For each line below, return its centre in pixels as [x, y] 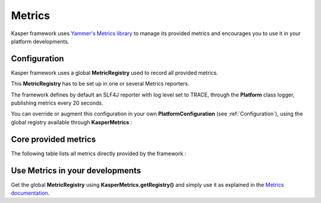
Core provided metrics [53, 139]
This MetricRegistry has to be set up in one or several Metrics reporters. [100, 84]
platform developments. [40, 41]
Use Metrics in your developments [76, 171]
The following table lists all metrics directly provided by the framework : [99, 153]
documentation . [30, 193]
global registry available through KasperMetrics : [72, 122]
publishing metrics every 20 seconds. [57, 103]
